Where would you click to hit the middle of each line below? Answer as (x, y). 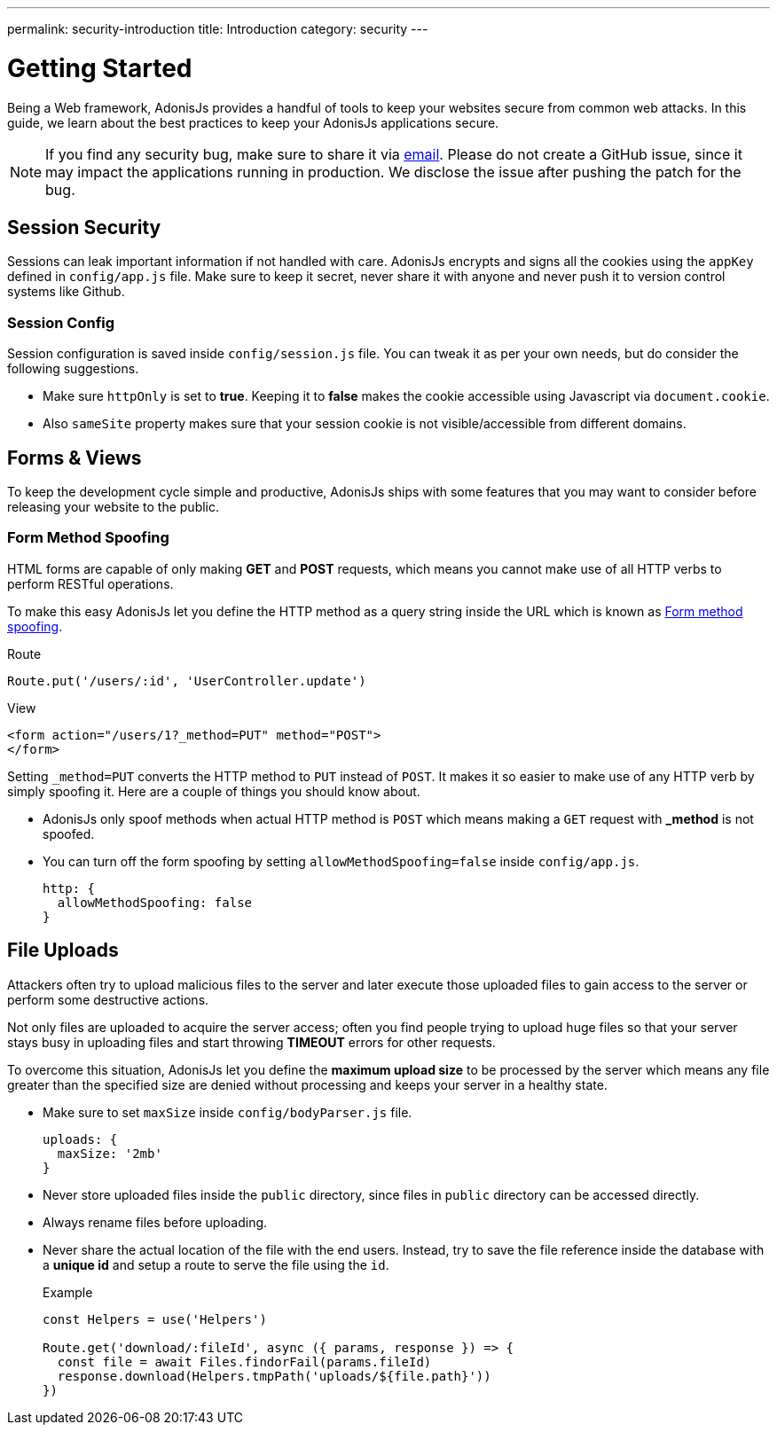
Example (68, 1292)
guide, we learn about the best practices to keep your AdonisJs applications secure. (253, 122)
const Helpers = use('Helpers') (155, 1319)
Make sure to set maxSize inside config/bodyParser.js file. (228, 1112)
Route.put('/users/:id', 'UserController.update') (187, 681)
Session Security (84, 227)
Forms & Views (75, 458)
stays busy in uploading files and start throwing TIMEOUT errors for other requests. (251, 1042)
